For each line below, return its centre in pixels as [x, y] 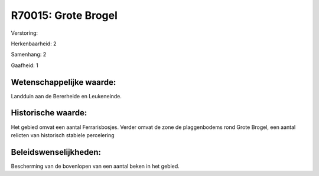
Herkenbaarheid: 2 [34, 44]
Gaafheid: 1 [25, 65]
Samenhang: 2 [29, 54]
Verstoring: [25, 33]
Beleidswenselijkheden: [56, 152]
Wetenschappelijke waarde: [64, 82]
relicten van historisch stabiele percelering [63, 135]
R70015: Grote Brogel [64, 15]
